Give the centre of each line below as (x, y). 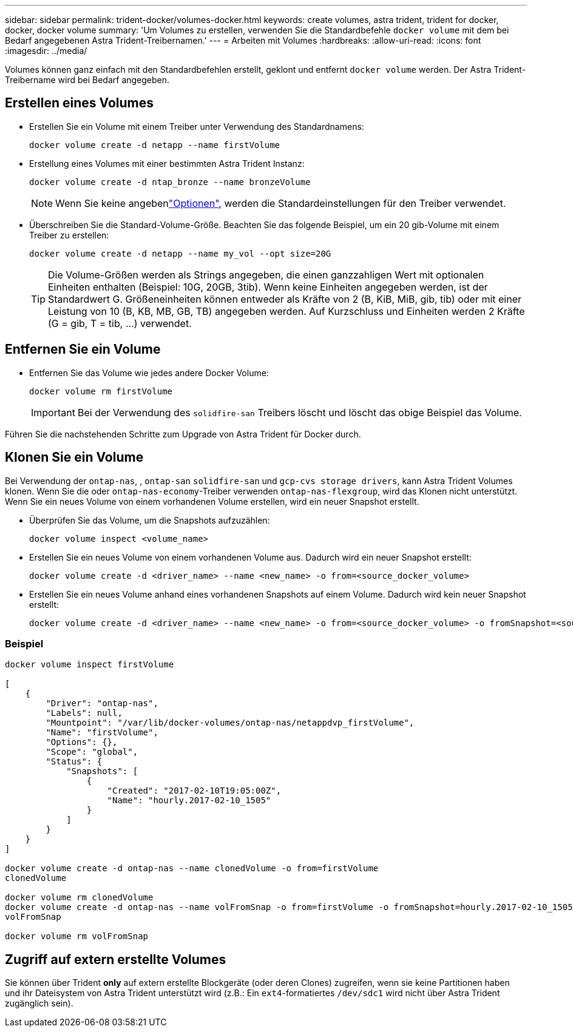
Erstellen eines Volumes (79, 103)
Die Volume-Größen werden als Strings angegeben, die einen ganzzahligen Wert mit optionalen (266, 275)
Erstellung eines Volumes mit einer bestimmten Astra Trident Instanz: (167, 163)
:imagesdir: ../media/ (46, 51)
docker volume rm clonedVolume (79, 898)
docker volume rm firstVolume (101, 391)
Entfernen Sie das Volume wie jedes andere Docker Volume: (149, 373)
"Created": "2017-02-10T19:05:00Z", (194, 791)
